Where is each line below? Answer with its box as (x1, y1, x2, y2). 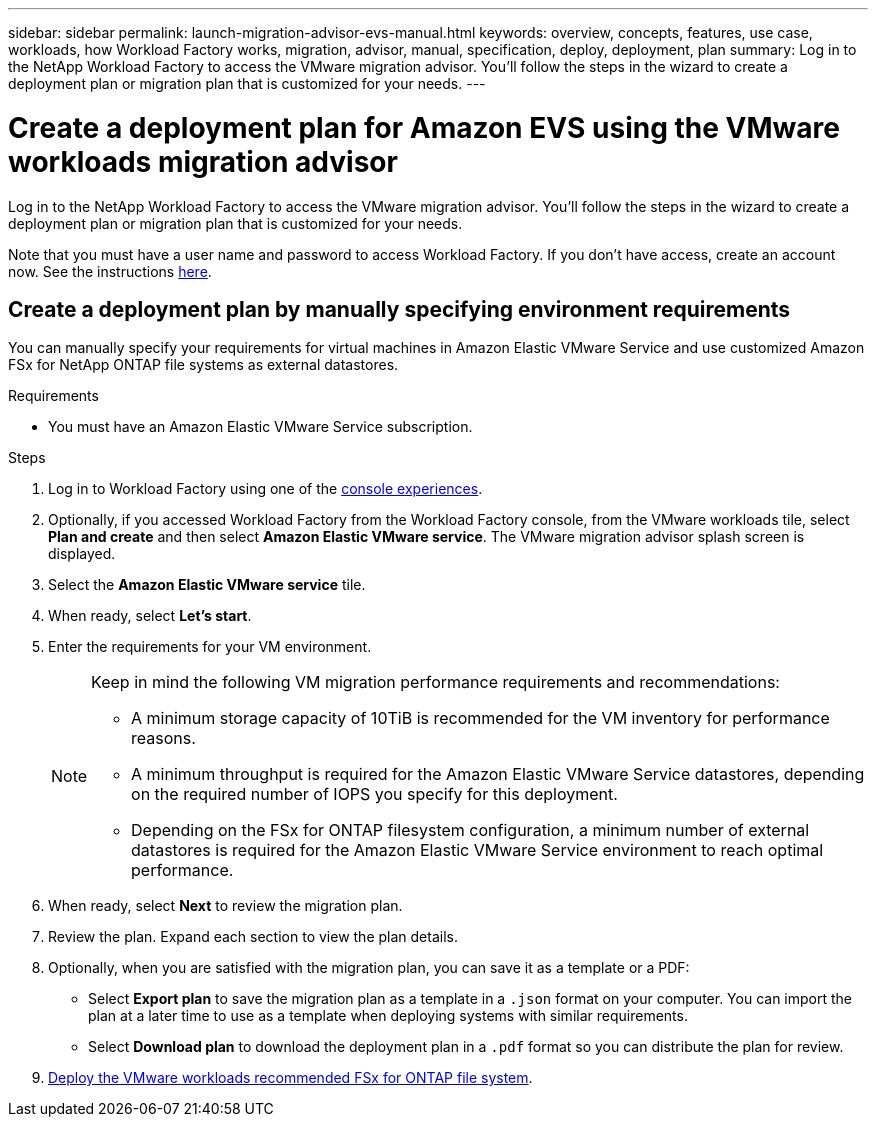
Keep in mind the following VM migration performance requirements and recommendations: (91, 672, 780, 693)
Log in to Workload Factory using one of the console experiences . (48, 480, 483, 498)
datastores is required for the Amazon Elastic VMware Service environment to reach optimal (131, 840, 824, 861)
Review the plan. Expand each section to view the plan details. (48, 928, 458, 946)
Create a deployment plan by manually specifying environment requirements (8, 296, 791, 322)
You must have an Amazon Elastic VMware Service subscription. (48, 418, 473, 436)
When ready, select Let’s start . (48, 607, 252, 625)
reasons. (131, 728, 196, 749)
